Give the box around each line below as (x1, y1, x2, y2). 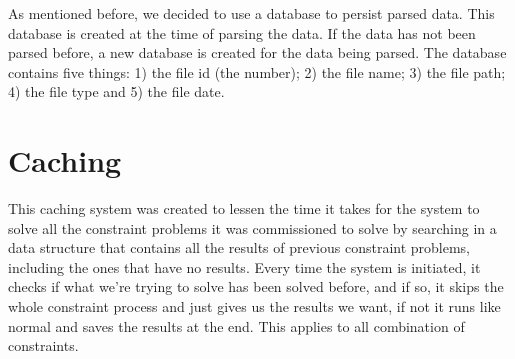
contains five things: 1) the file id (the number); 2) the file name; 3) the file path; (8, 61, 506, 82)
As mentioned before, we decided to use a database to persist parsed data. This (8, 3, 495, 23)
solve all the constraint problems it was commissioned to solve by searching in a (8, 217, 497, 238)
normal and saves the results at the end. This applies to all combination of (8, 315, 465, 336)
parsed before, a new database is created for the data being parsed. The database (8, 42, 507, 63)
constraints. (8, 335, 79, 356)
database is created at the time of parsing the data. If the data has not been (8, 22, 476, 43)
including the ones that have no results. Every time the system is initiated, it (8, 256, 481, 277)
